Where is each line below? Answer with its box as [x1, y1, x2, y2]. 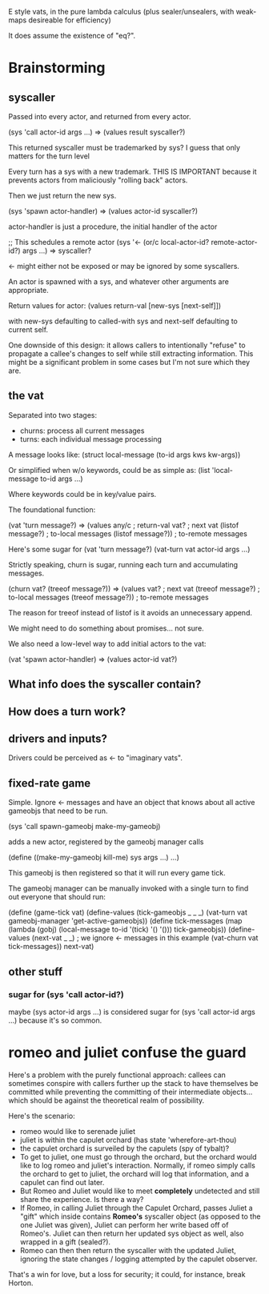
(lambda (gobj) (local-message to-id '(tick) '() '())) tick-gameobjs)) [8, 924, 227, 935]
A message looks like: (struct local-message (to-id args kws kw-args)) [8, 450, 241, 459]
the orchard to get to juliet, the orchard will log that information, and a [19, 1168, 250, 1179]
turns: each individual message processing [19, 434, 163, 443]
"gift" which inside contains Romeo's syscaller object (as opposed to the [19, 1212, 261, 1221]
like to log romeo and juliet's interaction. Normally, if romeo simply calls [19, 1160, 256, 1170]
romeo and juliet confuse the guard [8, 1044, 247, 1062]
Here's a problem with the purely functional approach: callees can [8, 1070, 227, 1080]
